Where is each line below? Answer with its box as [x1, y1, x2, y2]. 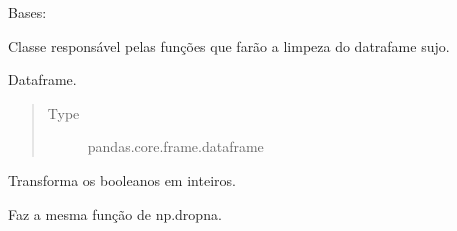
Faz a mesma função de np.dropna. [8, 203, 222, 224]
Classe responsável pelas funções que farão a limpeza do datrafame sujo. [8, 35, 450, 56]
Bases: [8, 2, 47, 22]
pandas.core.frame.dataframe [87, 136, 264, 157]
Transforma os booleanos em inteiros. [8, 169, 236, 190]
